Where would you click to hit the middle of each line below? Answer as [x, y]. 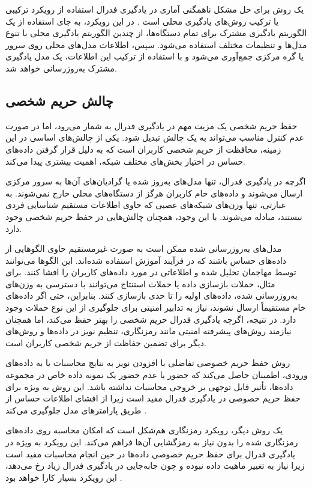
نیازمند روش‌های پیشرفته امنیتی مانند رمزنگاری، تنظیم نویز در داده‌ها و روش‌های [148, 331]
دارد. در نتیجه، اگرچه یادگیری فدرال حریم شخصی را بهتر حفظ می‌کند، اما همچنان [151, 319]
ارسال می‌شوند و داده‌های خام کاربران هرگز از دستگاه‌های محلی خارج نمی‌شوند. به [154, 193]
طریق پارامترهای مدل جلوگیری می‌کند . [76, 410]
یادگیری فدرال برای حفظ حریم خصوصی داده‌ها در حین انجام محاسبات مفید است [150, 453]
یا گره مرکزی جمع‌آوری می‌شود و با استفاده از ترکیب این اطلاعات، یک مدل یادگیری [154, 56]
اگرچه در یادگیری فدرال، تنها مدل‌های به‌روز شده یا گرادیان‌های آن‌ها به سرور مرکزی [156, 181]
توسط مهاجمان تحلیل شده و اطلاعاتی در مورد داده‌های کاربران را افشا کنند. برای [151, 272]
